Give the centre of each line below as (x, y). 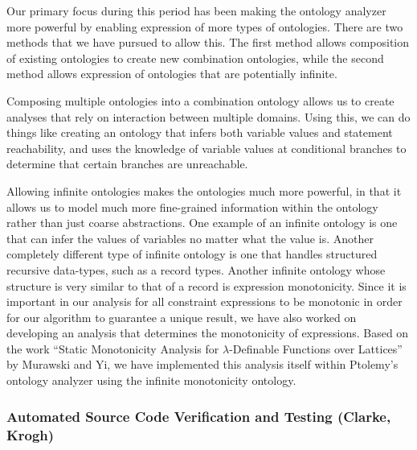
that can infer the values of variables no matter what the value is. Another (190, 238)
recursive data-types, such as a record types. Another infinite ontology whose (196, 269)
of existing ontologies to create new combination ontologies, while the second (195, 58)
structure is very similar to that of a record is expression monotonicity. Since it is (206, 285)
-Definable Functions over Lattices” (316, 348)
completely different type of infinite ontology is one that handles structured (192, 254)
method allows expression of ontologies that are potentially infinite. (172, 74)
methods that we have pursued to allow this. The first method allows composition (208, 42)
